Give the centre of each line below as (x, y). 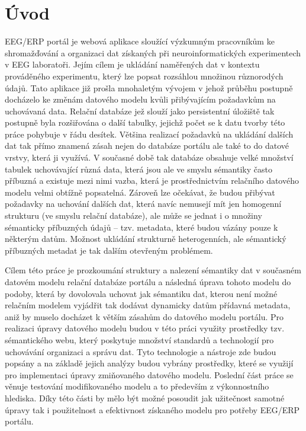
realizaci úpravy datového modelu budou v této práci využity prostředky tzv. (145, 328)
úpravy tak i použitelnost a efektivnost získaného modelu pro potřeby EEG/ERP (152, 409)
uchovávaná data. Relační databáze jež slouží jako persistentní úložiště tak (140, 111)
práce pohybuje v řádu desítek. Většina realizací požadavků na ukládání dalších (149, 134)
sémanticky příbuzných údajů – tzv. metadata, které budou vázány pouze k (141, 227)
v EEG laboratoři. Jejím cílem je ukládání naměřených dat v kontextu (132, 64)
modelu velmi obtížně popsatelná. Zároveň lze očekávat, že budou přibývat (140, 192)
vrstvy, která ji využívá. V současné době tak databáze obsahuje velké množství (149, 157)
